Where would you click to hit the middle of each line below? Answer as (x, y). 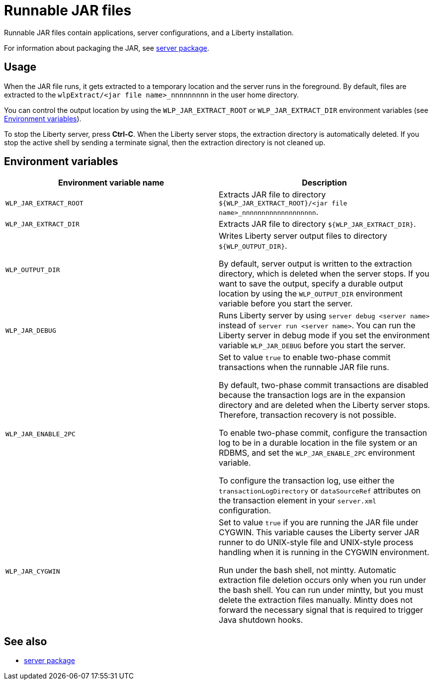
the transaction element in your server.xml (298, 501)
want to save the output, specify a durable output (311, 284)
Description (324, 183)
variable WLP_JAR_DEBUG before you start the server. (312, 345)
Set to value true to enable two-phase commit (305, 357)
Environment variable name (111, 183)
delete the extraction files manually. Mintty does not (316, 600)
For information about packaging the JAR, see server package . (107, 48)
